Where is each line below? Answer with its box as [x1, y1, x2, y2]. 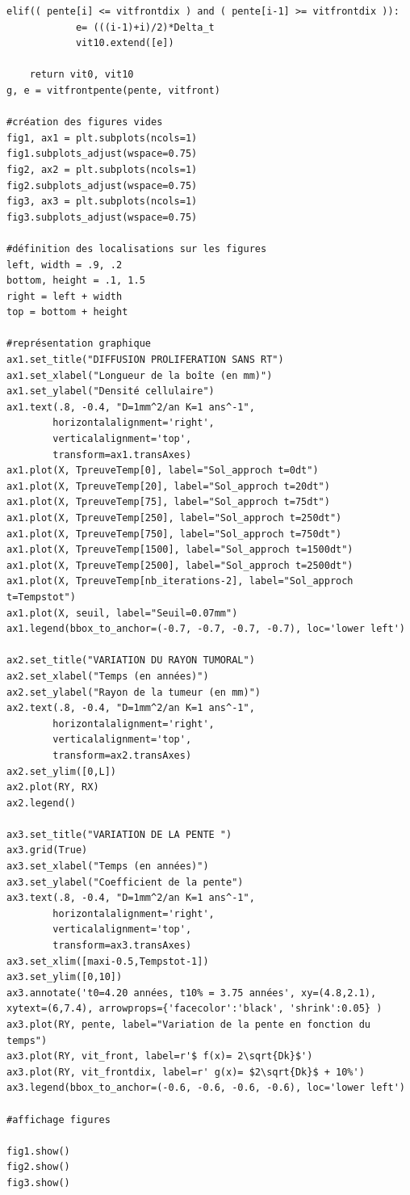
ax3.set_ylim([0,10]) [6, 971, 123, 983]
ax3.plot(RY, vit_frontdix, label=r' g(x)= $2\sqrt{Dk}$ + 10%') [6, 1066, 365, 1078]
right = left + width [6, 290, 123, 302]
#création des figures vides [6, 116, 163, 128]
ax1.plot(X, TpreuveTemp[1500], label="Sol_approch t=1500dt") [6, 544, 354, 556]
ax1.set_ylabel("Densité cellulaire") [6, 385, 215, 398]
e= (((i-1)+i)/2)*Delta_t [75, 21, 215, 33]
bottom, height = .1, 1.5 [6, 275, 145, 287]
